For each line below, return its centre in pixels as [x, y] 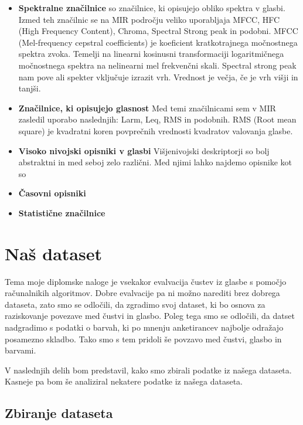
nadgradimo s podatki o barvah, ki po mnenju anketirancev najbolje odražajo [144, 327]
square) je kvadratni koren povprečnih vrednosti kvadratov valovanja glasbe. [156, 130]
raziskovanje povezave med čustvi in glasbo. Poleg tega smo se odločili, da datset [150, 316]
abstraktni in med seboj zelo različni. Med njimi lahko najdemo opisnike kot [155, 162]
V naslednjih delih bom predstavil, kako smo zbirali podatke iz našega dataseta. [148, 370]
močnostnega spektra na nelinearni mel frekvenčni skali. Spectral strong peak [157, 65]
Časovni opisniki [52, 193]
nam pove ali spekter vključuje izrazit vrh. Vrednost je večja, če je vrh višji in [158, 76]
